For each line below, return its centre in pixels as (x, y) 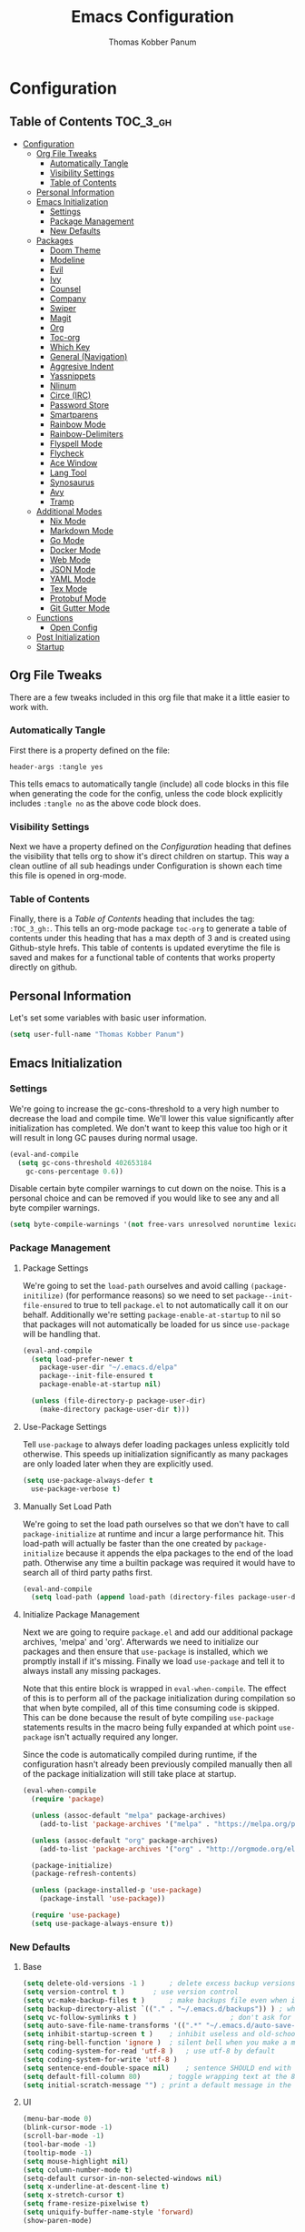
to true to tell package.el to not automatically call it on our (181, 1304)
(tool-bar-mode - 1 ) (59, 2145)
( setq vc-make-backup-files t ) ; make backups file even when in (161, 2000)
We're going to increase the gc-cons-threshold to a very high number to (144, 1109)
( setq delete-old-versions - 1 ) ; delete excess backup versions (159, 1983)
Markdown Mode (81, 531)
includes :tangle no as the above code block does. (105, 803)
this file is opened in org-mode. (68, 876)
